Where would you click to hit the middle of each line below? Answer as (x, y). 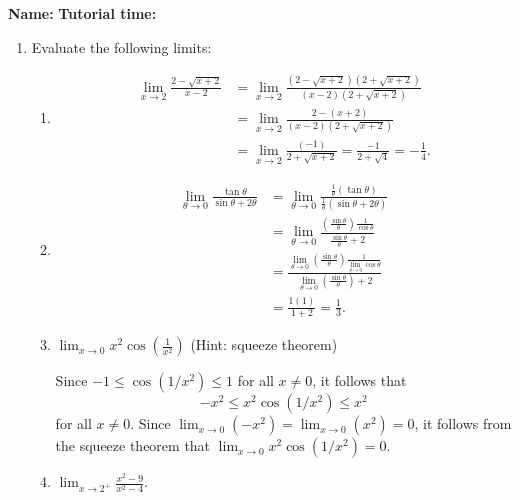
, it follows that (359, 380)
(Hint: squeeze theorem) (264, 344)
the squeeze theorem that (133, 445)
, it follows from (463, 423)
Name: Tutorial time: (82, 13)
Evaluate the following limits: (121, 46)
